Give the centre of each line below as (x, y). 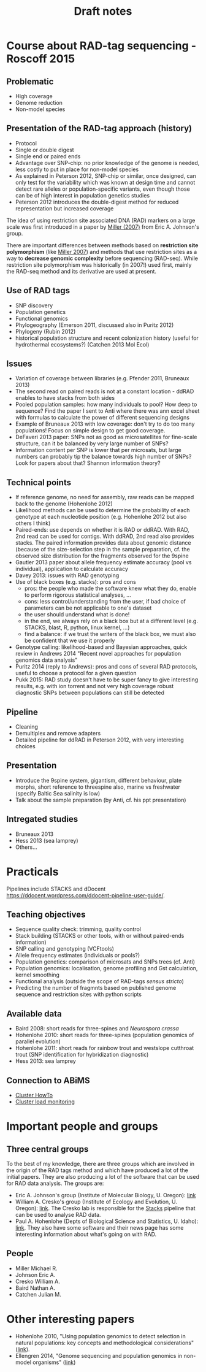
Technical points (39, 482)
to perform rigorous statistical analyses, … (78, 595)
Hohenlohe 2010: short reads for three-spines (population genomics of (105, 1035)
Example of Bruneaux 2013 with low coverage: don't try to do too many (105, 424)
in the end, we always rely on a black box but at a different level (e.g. (111, 621)
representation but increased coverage (64, 208)
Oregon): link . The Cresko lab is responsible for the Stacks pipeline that (105, 1208)
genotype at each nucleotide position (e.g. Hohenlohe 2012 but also (101, 517)
